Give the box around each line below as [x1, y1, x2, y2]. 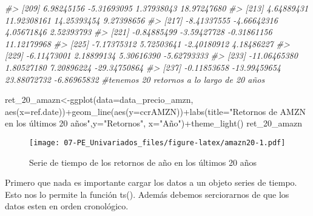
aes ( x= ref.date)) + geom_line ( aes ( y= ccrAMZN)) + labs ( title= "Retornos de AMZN [5, 105, 306, 117]
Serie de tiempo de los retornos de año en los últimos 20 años [29, 155, 257, 168]
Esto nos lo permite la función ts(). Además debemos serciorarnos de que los [5, 188, 289, 200]
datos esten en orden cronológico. [5, 200, 129, 212]
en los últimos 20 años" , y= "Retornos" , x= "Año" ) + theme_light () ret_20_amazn [5, 117, 303, 129]
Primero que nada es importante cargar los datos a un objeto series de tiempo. [5, 176, 297, 189]
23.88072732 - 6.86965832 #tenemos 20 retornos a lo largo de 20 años [5, 73, 265, 85]
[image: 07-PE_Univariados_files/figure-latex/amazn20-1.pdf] [29, 138, 286, 147]
